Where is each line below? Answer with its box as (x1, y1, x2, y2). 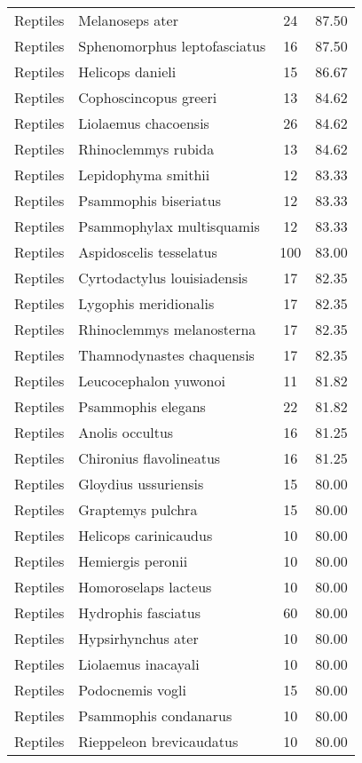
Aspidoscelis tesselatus (78, 242, 217, 262)
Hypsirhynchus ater (78, 628, 199, 648)
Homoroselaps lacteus (78, 576, 212, 597)
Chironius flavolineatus (78, 448, 221, 468)
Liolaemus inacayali (78, 654, 200, 674)
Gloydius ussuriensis (78, 473, 204, 494)
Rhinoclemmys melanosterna (78, 319, 256, 339)
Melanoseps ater (78, 10, 178, 30)
